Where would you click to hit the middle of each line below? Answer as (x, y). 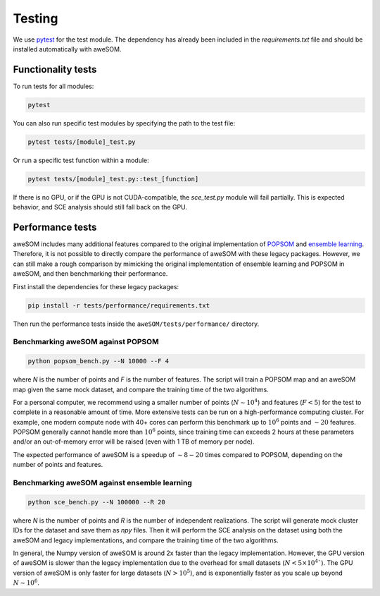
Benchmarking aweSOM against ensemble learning (103, 483)
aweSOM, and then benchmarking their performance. (90, 274)
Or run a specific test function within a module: (81, 160)
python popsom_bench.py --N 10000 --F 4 (98, 361)
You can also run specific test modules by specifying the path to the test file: (124, 123)
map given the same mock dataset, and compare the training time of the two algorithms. (141, 389)
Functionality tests (55, 69)
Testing (36, 18)
